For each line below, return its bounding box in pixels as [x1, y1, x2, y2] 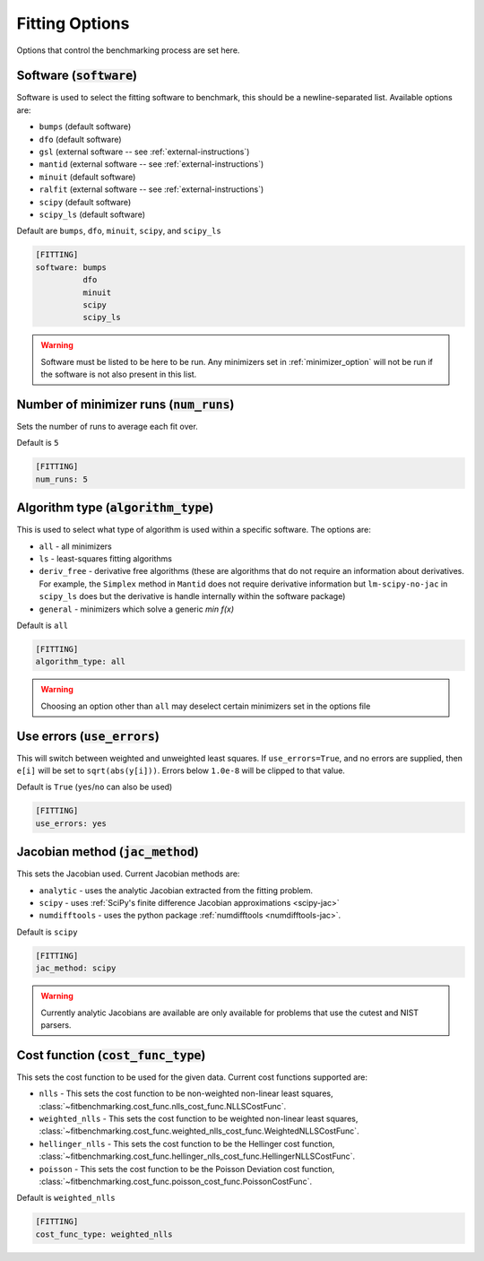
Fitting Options [16, 13, 130, 33]
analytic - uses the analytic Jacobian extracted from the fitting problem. [39, 884, 314, 896]
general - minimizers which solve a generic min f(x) [39, 604, 235, 614]
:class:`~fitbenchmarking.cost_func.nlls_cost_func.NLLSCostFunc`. [39, 1100, 287, 1111]
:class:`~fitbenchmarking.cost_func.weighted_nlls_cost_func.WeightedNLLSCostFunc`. [39, 1126, 359, 1136]
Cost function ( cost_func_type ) [16, 1048, 206, 1063]
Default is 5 [16, 438, 59, 448]
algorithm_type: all [35, 657, 125, 667]
